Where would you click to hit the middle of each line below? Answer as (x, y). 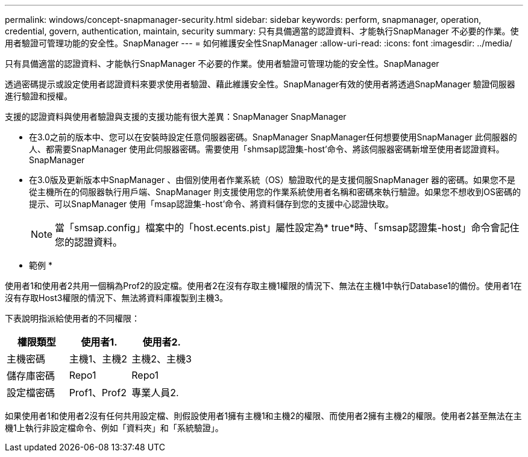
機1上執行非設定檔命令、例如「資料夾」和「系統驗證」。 (114, 428)
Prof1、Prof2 (98, 393)
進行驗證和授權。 (39, 96)
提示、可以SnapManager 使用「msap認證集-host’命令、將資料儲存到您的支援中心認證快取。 (212, 204)
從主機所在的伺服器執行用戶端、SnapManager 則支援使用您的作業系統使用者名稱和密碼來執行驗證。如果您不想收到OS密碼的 (275, 192)
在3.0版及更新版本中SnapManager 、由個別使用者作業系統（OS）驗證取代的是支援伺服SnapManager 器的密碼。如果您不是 (272, 180)
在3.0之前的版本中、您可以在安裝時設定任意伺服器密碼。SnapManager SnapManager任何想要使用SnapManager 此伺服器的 (273, 137)
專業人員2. (155, 393)
